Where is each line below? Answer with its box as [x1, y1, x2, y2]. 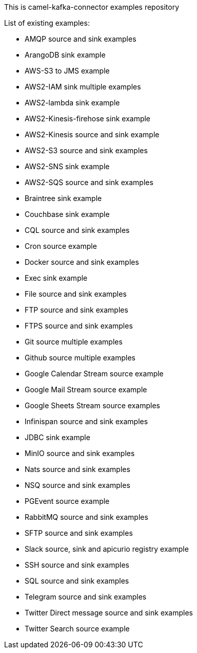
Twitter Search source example [25, 624, 130, 633]
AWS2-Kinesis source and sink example [25, 130, 160, 139]
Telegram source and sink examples [25, 592, 147, 601]
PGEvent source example [25, 497, 110, 505]
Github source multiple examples [25, 353, 135, 362]
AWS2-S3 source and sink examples [25, 146, 148, 155]
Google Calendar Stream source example [25, 369, 164, 378]
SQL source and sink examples [25, 576, 129, 585]
